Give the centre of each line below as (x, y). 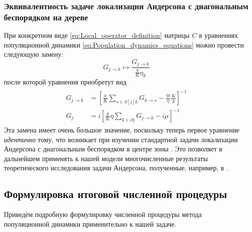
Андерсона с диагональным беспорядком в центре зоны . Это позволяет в (113, 149)
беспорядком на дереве (46, 17)
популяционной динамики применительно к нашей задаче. (90, 224)
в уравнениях (219, 35)
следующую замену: (34, 54)
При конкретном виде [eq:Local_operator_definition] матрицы (97, 35)
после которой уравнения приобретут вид (65, 82)
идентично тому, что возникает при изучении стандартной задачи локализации (121, 139)
